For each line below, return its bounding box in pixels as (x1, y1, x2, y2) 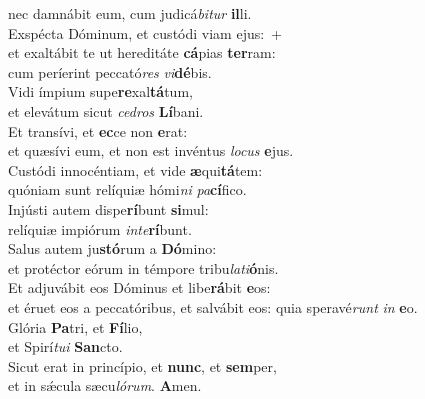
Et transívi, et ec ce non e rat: (8, 120, 188, 141)
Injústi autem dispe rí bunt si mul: (8, 198, 209, 219)
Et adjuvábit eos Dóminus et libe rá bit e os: (8, 277, 271, 298)
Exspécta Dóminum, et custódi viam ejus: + (8, 22, 283, 43)
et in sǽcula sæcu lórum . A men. (8, 375, 202, 396)
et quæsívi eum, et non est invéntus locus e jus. (8, 140, 294, 161)
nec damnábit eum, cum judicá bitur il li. (8, 3, 252, 23)
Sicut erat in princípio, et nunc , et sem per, (8, 355, 277, 376)
